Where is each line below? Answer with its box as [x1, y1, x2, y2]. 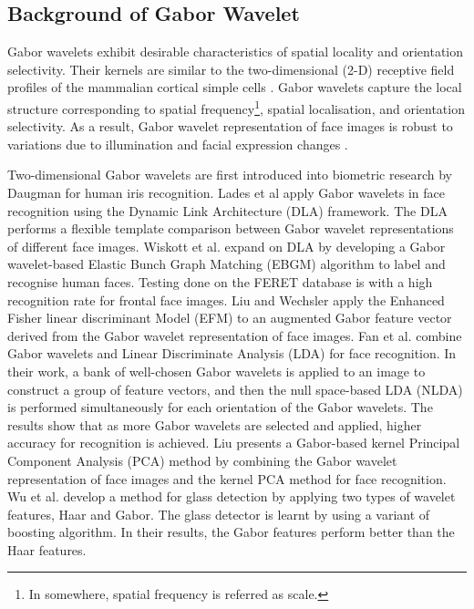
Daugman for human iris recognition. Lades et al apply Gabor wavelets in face [7, 183, 445, 202]
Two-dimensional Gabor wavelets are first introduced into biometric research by [7, 165, 452, 184]
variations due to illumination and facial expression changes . [7, 134, 348, 153]
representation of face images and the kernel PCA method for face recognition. [7, 469, 447, 488]
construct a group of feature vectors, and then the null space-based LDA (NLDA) [7, 379, 463, 398]
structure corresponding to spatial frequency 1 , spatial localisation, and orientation [7, 96, 465, 118]
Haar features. [7, 540, 87, 559]
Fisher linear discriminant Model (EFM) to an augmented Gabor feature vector [7, 308, 452, 327]
